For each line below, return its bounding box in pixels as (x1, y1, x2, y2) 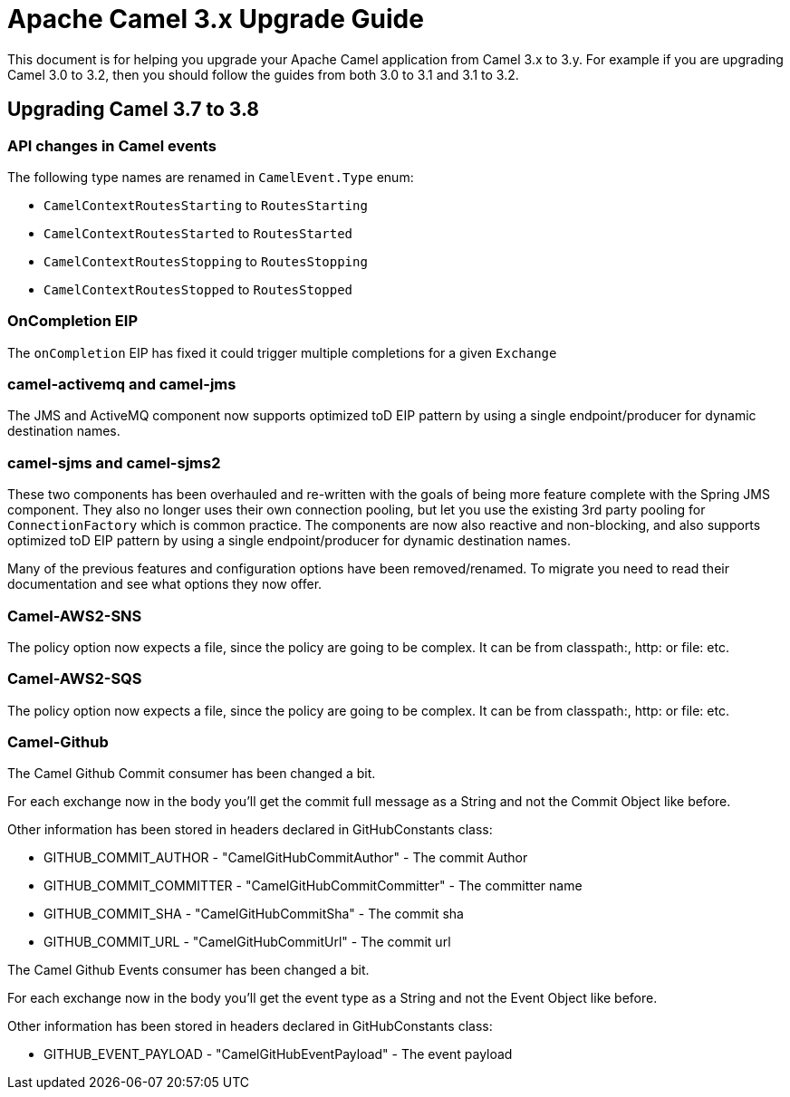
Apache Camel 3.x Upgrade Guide (7, 4, 424, 34)
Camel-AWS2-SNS (7, 606, 142, 625)
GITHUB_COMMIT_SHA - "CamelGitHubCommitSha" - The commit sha (43, 906, 464, 922)
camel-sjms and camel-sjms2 (7, 453, 221, 472)
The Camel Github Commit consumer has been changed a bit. (7, 765, 376, 782)
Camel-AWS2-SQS (7, 669, 142, 688)
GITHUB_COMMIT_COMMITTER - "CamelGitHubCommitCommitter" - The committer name (43, 878, 583, 894)
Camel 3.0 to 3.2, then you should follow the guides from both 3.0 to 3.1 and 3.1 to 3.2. (7, 66, 519, 82)
